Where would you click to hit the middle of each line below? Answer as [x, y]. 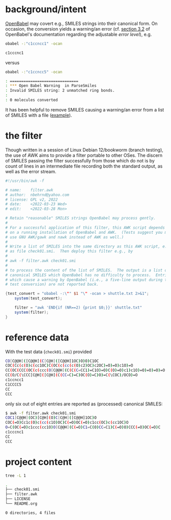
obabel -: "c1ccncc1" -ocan [34, 44]
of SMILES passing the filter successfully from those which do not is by [80, 160]
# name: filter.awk [29, 190]
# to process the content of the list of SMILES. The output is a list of [87, 270]
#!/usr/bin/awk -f [25, 181]
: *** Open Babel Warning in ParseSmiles [51, 86]
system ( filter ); [32, 312]
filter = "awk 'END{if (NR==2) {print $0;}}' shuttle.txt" [78, 308]
